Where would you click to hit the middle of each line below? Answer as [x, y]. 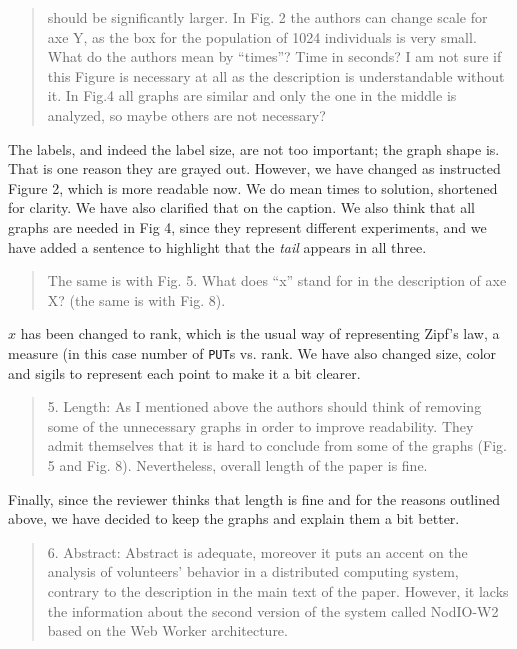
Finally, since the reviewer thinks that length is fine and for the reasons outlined [254, 498]
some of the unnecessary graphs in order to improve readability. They [260, 425]
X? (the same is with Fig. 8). [136, 299]
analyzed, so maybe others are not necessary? [186, 114]
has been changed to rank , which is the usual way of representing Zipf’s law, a [260, 333]
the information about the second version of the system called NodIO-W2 [273, 610]
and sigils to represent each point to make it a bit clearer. [184, 372]
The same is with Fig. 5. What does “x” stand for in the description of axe [277, 280]
